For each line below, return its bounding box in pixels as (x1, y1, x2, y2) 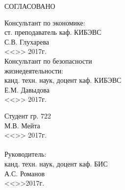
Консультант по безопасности (4, 55, 92, 66)
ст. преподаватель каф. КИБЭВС (4, 27, 101, 37)
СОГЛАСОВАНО (4, 1, 55, 11)
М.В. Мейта (4, 120, 40, 130)
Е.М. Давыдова (4, 84, 50, 95)
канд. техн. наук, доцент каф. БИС (4, 158, 108, 168)
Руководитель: (4, 149, 47, 159)
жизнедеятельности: (4, 65, 64, 75)
